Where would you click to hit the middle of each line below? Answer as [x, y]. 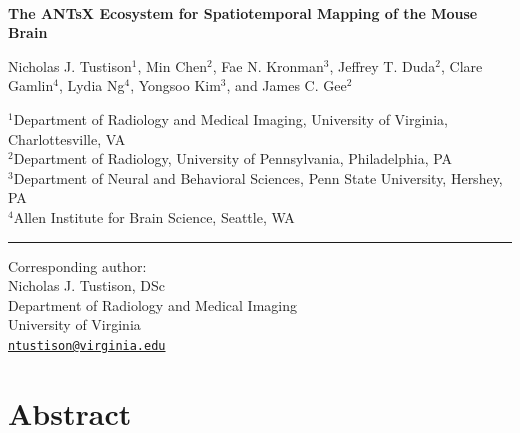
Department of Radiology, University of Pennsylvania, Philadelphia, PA [233, 158]
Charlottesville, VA [67, 138]
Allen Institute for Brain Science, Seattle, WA [154, 216]
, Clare [461, 65]
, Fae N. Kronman [268, 65]
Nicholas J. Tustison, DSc [86, 285]
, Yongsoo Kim [175, 85]
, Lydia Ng [91, 85]
